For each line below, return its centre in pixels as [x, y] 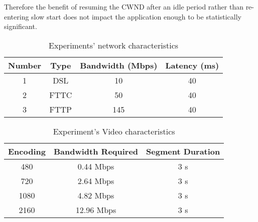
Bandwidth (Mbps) [119, 65]
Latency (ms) [192, 65]
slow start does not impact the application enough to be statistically [136, 16]
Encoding [27, 151]
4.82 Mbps [96, 195]
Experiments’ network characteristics [114, 45]
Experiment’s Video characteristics [114, 131]
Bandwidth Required [96, 151]
